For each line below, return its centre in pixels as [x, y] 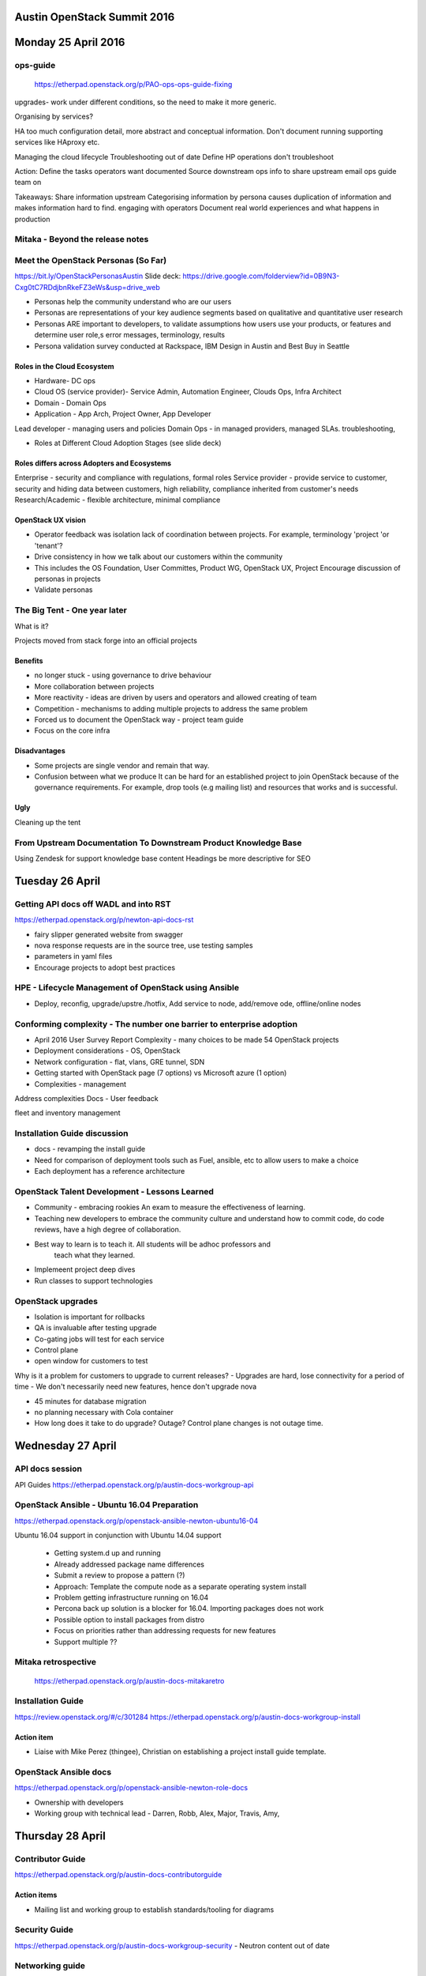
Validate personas [64, 590]
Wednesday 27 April [65, 1446]
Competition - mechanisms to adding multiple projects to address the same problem [171, 708]
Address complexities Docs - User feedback [86, 1098]
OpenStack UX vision [50, 520]
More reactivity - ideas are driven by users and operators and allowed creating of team [176, 698]
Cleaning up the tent [48, 822]
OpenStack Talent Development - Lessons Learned [114, 1192]
